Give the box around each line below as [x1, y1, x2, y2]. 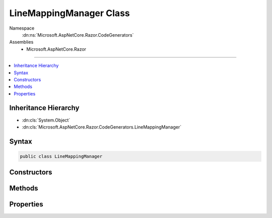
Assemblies [9, 39, 34, 45]
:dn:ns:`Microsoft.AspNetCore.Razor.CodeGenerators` [22, 32, 134, 38]
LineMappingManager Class [9, 8, 130, 19]
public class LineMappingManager [20, 153, 103, 159]
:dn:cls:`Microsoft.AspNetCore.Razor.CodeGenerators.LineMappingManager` [22, 124, 181, 130]
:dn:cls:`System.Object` [22, 117, 71, 123]
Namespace [9, 25, 35, 31]
